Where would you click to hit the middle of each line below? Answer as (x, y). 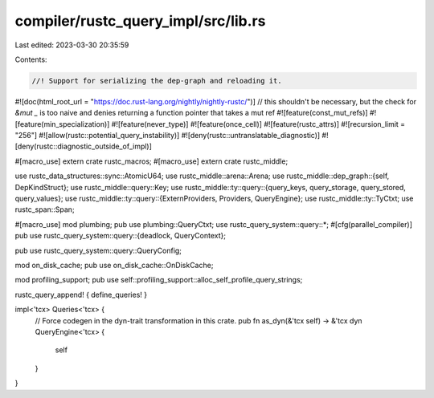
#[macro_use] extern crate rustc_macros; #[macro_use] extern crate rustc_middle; (151, 161)
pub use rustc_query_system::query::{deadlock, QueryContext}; (121, 236)
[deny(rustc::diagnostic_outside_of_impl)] (84, 146)
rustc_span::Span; (45, 209)
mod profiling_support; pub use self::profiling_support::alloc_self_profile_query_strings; (159, 280)
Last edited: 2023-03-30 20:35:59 (72, 45)
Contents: (31, 59)
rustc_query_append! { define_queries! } (81, 294)
